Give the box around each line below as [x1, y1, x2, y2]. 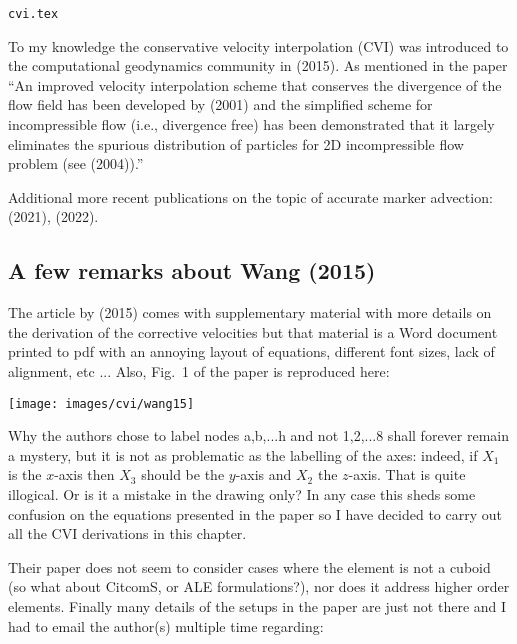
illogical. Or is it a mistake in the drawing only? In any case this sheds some [8, 484, 476, 505]
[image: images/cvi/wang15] [8, 396, 195, 411]
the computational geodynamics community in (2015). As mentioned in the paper [8, 55, 508, 76]
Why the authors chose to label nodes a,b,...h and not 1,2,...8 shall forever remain [8, 425, 510, 446]
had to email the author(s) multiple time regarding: [8, 615, 324, 636]
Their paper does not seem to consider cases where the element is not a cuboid [8, 556, 491, 577]
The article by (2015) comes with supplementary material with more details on [8, 302, 492, 323]
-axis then [54, 464, 115, 485]
